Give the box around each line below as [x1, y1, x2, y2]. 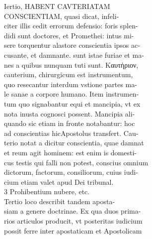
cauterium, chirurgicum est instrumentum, [4, 69, 133, 80]
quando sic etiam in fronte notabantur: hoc [4, 118, 135, 128]
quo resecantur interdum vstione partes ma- [4, 79, 137, 89]
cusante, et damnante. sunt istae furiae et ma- [4, 49, 144, 60]
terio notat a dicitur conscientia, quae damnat [4, 137, 144, 148]
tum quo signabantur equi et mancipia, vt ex [4, 98, 141, 109]
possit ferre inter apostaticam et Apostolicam [4, 225, 142, 236]
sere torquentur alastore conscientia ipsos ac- [4, 40, 140, 50]
